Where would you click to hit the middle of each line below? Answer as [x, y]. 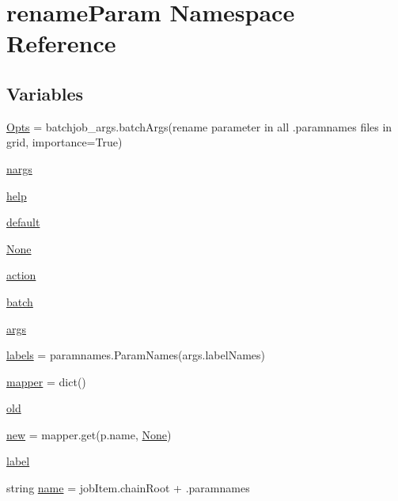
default [23, 222]
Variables [45, 93]
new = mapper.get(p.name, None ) [89, 434]
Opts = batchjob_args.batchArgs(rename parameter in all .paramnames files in [199, 126]
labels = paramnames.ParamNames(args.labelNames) [136, 355]
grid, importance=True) [64, 142]
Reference [61, 43]
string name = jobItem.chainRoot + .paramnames [128, 488]
